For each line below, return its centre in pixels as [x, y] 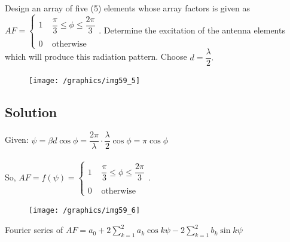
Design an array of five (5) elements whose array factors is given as [127, 8]
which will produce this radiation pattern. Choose [96, 56]
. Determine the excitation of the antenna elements [192, 30]
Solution [31, 112]
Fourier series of [34, 230]
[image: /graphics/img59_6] [85, 211]
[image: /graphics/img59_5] [85, 81]
